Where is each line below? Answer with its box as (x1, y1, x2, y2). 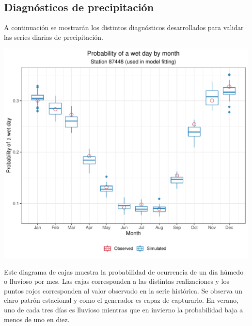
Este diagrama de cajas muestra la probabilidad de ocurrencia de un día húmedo (4, 266, 244, 277)
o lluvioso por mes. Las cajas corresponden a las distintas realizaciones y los (4, 276, 230, 286)
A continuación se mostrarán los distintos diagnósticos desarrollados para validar (4, 22, 244, 33)
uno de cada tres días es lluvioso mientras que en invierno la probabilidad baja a (4, 305, 243, 314)
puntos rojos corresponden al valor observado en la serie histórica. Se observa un (4, 285, 243, 295)
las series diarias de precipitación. (4, 32, 103, 42)
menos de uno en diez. (4, 314, 70, 324)
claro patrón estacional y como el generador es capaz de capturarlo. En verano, (4, 295, 238, 305)
